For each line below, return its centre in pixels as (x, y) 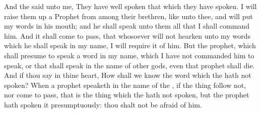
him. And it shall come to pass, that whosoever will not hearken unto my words (127, 35)
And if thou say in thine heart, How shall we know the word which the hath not (128, 75)
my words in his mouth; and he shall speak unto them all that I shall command (127, 26)
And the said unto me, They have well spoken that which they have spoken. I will (130, 6)
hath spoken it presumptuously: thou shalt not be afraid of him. (103, 104)
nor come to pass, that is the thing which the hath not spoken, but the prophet (127, 95)
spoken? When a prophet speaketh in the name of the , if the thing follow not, (125, 85)
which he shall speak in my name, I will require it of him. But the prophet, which (130, 45)
